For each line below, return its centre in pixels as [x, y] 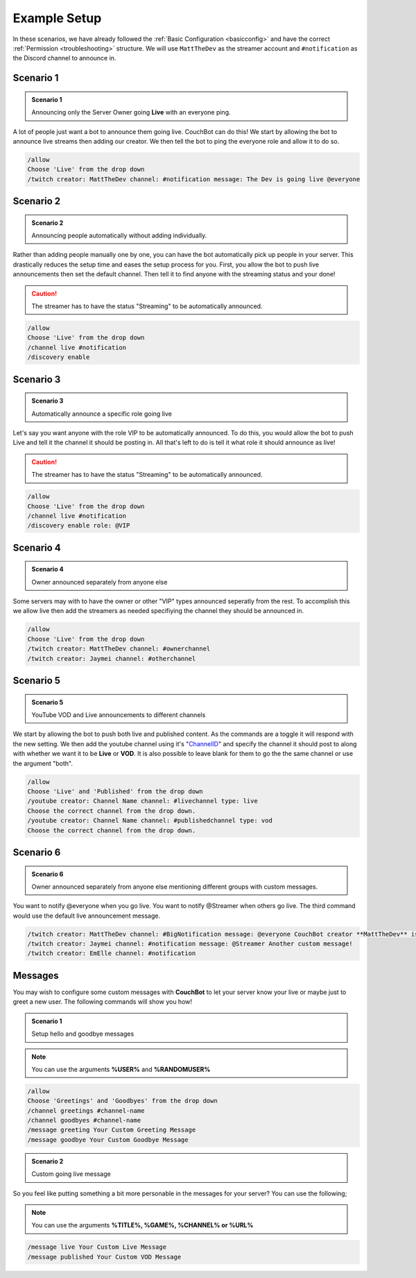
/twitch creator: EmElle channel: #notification [112, 953]
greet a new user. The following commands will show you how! [103, 1002]
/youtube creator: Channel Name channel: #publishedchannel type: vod [150, 821]
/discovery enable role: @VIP [79, 526]
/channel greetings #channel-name [86, 1110]
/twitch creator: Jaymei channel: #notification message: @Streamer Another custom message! [190, 944]
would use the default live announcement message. [87, 916]
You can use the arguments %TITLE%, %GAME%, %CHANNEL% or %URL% [142, 1225]
